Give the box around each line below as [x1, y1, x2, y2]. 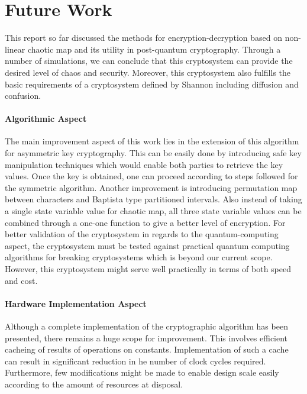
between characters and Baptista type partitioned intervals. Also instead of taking [5, 193, 302, 205]
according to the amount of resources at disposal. [5, 377, 183, 390]
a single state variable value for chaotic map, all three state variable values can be [5, 205, 302, 217]
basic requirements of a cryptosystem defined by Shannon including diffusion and [5, 77, 299, 90]
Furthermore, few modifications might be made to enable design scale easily [5, 366, 279, 379]
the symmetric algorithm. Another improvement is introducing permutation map [5, 181, 298, 193]
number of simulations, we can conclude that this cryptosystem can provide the [5, 54, 293, 67]
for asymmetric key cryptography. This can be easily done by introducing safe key [5, 147, 302, 159]
